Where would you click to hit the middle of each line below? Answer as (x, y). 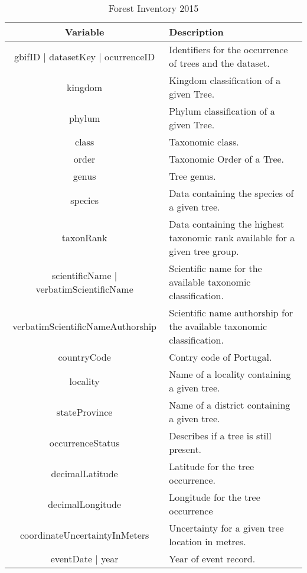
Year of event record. (212, 559)
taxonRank (84, 237)
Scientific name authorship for (231, 313)
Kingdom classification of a (225, 80)
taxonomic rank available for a (232, 237)
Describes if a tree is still (220, 436)
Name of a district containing (230, 405)
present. (185, 449)
